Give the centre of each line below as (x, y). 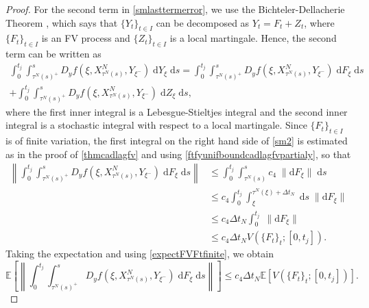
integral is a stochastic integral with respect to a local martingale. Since (156, 125)
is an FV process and (86, 38)
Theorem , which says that (62, 22)
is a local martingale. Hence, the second (253, 38)
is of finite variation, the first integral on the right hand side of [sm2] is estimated (177, 140)
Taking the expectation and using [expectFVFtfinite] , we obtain (140, 254)
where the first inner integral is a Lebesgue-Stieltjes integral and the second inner (177, 111)
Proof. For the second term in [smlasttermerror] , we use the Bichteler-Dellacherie (175, 9)
